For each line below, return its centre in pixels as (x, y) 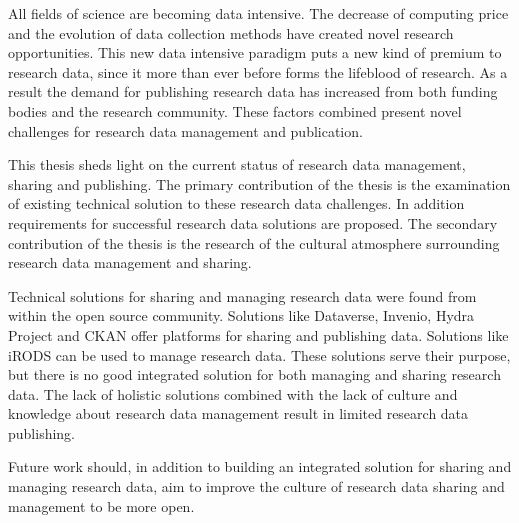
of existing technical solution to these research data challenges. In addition (236, 203)
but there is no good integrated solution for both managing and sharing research (254, 374)
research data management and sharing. (130, 262)
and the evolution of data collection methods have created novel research (231, 32)
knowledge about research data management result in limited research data (238, 413)
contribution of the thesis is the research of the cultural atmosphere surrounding (254, 242)
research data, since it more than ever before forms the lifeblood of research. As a (258, 71)
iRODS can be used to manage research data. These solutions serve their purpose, (259, 354)
